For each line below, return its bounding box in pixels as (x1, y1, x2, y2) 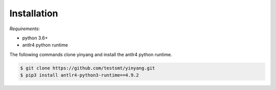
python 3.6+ (22, 35, 48, 41)
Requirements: (9, 26, 40, 32)
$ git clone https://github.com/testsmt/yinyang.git (20, 65, 155, 71)
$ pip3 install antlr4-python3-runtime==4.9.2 (20, 72, 139, 78)
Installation (9, 8, 58, 19)
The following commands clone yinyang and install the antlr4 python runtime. (9, 51, 172, 57)
